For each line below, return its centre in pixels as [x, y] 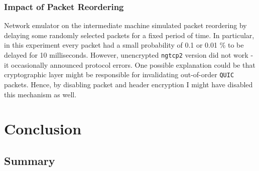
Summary [30, 160]
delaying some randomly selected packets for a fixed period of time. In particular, [129, 35]
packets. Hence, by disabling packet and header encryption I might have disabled [128, 84]
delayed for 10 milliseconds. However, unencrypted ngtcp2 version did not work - [129, 55]
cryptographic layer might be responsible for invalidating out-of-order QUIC [119, 74]
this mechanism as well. [40, 94]
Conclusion [43, 129]
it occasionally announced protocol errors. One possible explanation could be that [130, 64]
